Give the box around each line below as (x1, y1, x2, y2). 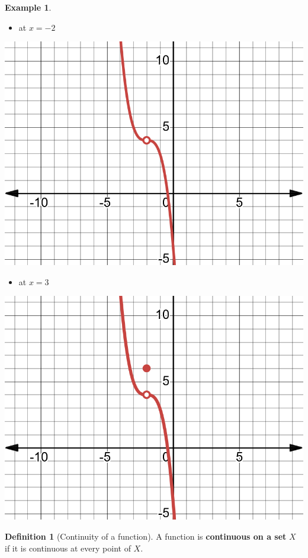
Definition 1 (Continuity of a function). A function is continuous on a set (5, 530, 287, 542)
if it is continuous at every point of (5, 541, 131, 554)
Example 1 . (5, 1, 52, 13)
